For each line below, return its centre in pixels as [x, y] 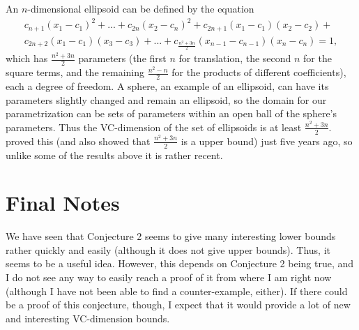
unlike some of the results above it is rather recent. [114, 155]
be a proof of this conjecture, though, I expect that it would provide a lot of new [178, 305]
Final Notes [63, 203]
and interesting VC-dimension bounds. [88, 318]
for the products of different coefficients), [259, 72]
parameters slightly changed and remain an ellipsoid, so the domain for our [166, 99]
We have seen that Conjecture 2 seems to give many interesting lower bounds [171, 236]
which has [27, 58]
